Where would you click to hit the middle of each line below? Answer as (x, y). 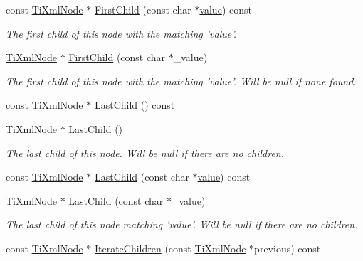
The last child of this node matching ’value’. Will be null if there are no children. (182, 224)
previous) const (288, 248)
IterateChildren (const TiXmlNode (170, 248)
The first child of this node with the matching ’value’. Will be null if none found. (181, 81)
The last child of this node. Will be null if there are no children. (145, 153)
